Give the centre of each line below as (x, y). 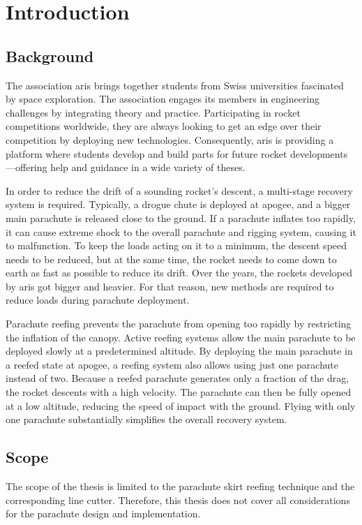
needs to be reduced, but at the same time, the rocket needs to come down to (171, 259)
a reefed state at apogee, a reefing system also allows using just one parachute (172, 364)
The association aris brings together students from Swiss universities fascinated (175, 85)
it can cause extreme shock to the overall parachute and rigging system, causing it (181, 231)
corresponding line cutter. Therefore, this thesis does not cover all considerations (178, 500)
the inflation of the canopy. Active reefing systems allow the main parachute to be (181, 337)
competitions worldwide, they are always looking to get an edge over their (164, 126)
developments (319, 153)
